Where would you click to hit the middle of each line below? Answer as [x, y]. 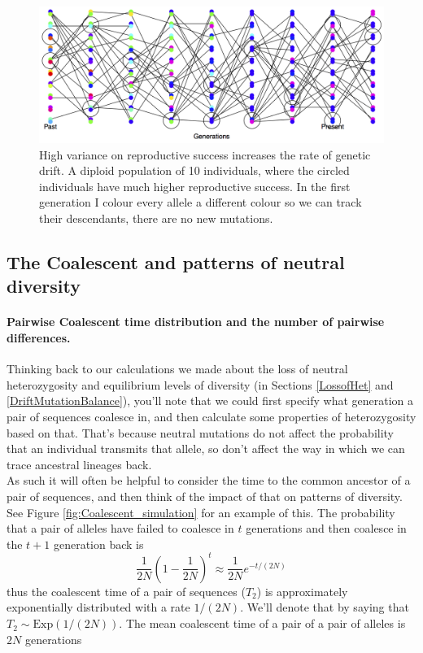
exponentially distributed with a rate [98, 607]
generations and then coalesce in [326, 528]
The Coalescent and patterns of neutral [176, 262]
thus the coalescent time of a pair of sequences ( [126, 591]
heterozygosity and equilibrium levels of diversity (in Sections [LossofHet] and [200, 384]
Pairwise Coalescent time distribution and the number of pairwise [196, 322]
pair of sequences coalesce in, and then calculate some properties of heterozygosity [211, 417]
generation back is [98, 544]
